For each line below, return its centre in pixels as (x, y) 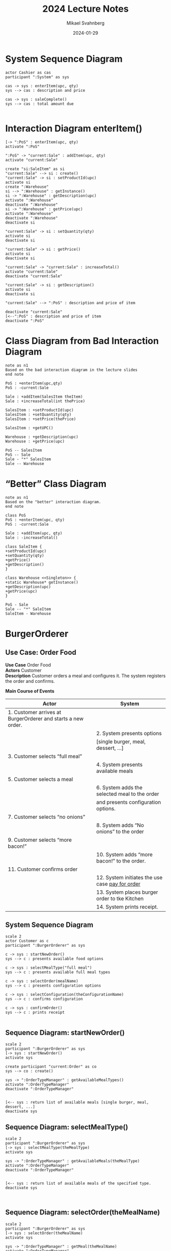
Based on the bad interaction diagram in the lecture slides (72, 370)
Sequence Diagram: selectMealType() (67, 1127)
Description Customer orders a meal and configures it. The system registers (85, 676)
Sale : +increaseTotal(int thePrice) (45, 401)
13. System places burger (127, 892)
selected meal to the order (128, 794)
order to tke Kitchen (120, 898)
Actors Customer (23, 670)
